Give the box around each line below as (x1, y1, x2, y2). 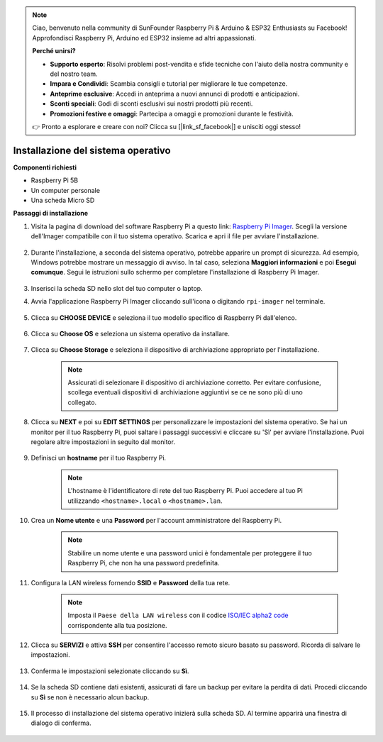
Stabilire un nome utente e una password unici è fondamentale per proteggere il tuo (67, 548, 312, 557)
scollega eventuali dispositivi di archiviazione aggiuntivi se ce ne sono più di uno (67, 388, 303, 397)
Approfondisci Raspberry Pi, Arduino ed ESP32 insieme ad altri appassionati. (32, 33, 257, 42)
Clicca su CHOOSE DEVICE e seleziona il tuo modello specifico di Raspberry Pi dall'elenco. (30, 313, 297, 322)
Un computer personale (30, 186, 101, 194)
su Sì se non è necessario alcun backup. (30, 692, 150, 702)
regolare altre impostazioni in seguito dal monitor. (30, 438, 175, 446)
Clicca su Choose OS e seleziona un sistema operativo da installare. (30, 329, 231, 338)
